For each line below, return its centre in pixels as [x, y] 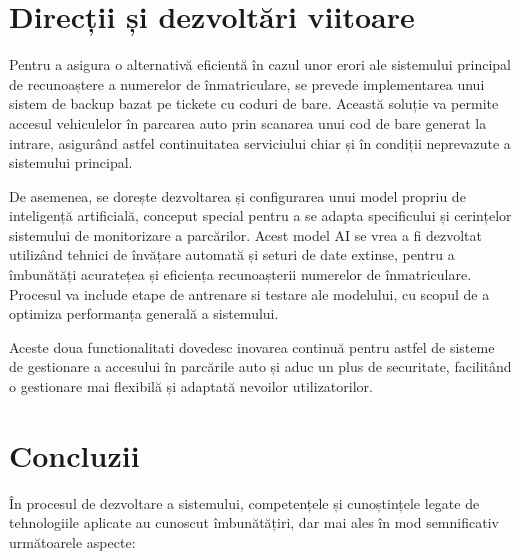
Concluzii [74, 454]
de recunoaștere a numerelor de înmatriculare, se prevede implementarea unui [247, 83]
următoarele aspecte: [72, 541]
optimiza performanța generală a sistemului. [144, 313]
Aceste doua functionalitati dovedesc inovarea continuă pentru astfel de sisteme [252, 346]
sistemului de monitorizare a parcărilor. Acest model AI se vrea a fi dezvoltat [245, 234]
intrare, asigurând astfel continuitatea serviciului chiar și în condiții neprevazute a [260, 142]
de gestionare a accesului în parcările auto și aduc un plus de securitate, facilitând [260, 366]
